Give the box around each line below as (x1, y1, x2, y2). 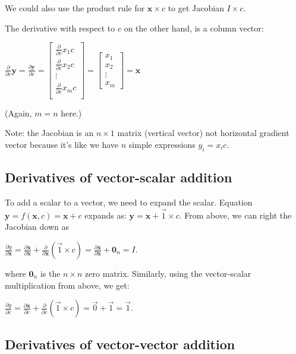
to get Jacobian (168, 2, 224, 14)
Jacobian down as (5, 220, 69, 233)
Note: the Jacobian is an (5, 127, 94, 139)
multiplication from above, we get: (5, 279, 130, 291)
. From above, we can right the (179, 208, 292, 221)
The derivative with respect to (5, 21, 115, 34)
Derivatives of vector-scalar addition (5, 168, 232, 187)
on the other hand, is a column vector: (124, 21, 264, 34)
